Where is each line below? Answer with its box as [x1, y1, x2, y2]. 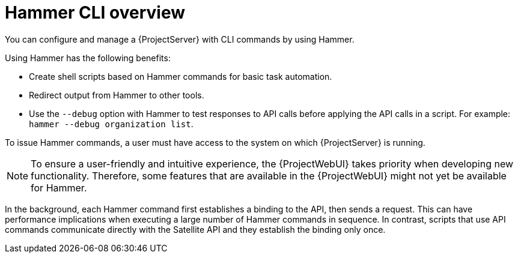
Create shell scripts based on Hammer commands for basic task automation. [29, 71, 332, 82]
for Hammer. [31, 181, 87, 194]
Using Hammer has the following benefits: [5, 52, 171, 63]
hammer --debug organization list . [29, 118, 193, 129]
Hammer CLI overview [5, 2, 185, 23]
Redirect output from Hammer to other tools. [29, 89, 204, 100]
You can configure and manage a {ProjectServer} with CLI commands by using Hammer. [5, 34, 355, 44]
